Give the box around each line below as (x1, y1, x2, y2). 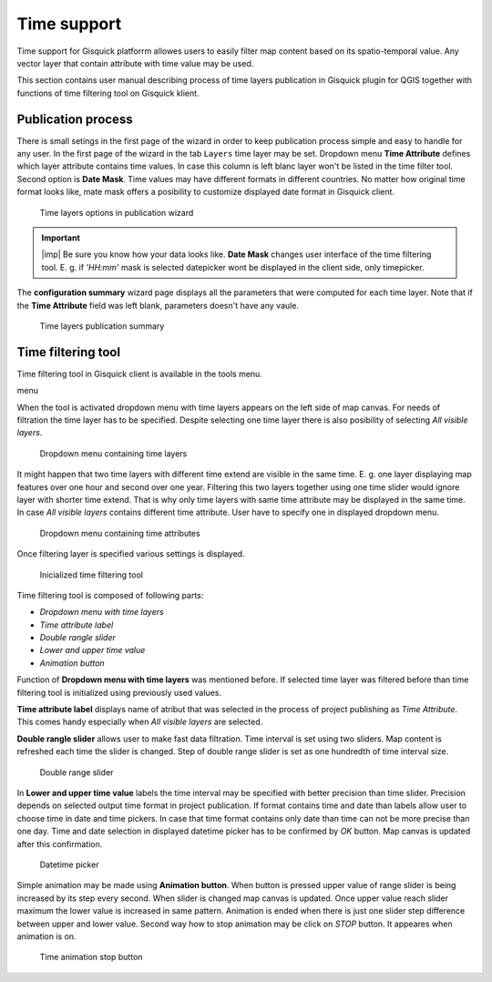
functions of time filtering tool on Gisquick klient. (16, 87, 200, 98)
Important (41, 232, 81, 243)
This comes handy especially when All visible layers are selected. (16, 716, 263, 728)
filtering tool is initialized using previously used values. (16, 687, 222, 698)
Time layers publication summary (39, 320, 165, 332)
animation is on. (16, 930, 77, 942)
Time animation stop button (39, 952, 143, 963)
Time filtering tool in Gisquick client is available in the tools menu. (16, 368, 263, 379)
